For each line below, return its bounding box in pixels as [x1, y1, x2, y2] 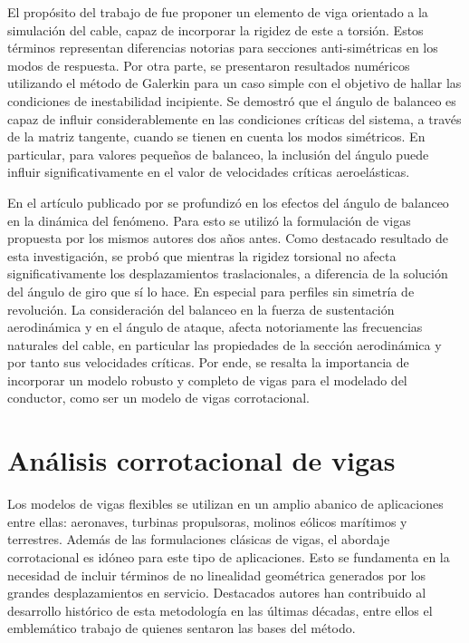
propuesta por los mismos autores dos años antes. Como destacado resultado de [7, 229, 448, 248]
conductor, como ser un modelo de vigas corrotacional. [7, 388, 310, 407]
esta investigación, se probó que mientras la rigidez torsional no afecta [7, 246, 397, 265]
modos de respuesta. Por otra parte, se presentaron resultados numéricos [7, 55, 410, 74]
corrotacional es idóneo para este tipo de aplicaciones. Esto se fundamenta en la [7, 547, 450, 566]
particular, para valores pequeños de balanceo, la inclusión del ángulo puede [7, 144, 429, 163]
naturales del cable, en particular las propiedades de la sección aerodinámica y [7, 335, 442, 354]
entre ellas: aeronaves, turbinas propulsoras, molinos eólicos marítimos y [7, 511, 407, 531]
